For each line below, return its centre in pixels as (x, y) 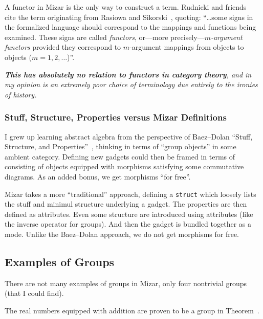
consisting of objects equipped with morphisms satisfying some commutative (124, 166)
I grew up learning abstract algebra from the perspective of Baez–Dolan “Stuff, (129, 136)
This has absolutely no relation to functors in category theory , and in (128, 74)
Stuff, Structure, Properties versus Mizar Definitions (116, 117)
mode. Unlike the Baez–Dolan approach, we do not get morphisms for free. (122, 234)
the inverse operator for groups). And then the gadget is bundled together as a (128, 224)
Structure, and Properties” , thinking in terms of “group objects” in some (120, 146)
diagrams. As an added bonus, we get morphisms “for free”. (98, 176)
